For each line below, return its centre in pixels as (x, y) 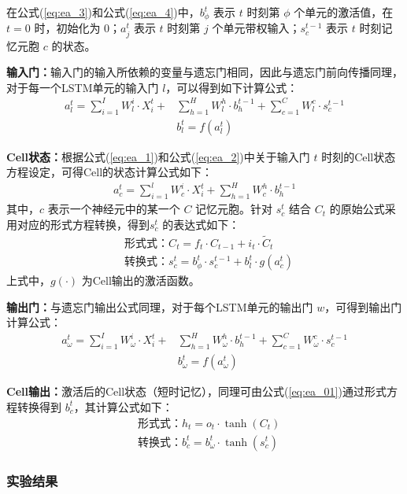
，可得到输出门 (363, 306)
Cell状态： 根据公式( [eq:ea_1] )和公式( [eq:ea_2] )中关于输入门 (158, 156)
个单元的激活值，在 (344, 12)
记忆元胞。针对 (234, 209)
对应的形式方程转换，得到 (83, 224)
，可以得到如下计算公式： (232, 87)
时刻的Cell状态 (359, 156)
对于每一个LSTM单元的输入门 (83, 87)
